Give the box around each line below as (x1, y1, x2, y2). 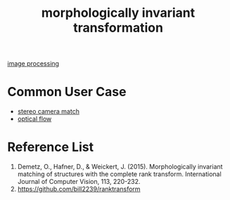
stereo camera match (17, 107, 79, 116)
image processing (7, 60, 60, 68)
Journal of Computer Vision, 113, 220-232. (17, 178, 141, 186)
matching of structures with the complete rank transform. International (17, 170, 222, 178)
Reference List (7, 139, 94, 155)
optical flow (17, 114, 52, 124)
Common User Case (7, 84, 127, 100)
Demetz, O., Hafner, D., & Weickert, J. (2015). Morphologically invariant (17, 163, 223, 171)
